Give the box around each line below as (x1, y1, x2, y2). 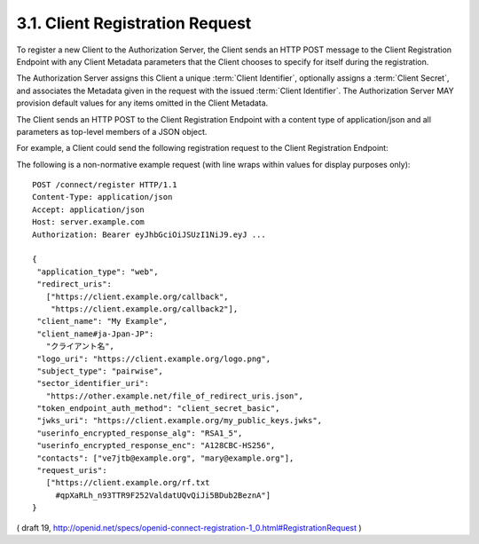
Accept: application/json (32, 204, 145, 215)
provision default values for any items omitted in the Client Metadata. (16, 98, 269, 108)
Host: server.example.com (32, 217, 145, 227)
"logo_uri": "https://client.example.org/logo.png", (36, 353, 271, 364)
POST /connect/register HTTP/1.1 (32, 180, 177, 190)
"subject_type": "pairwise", (36, 366, 164, 376)
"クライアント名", (45, 342, 115, 351)
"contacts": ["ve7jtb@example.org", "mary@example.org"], (36, 453, 294, 463)
